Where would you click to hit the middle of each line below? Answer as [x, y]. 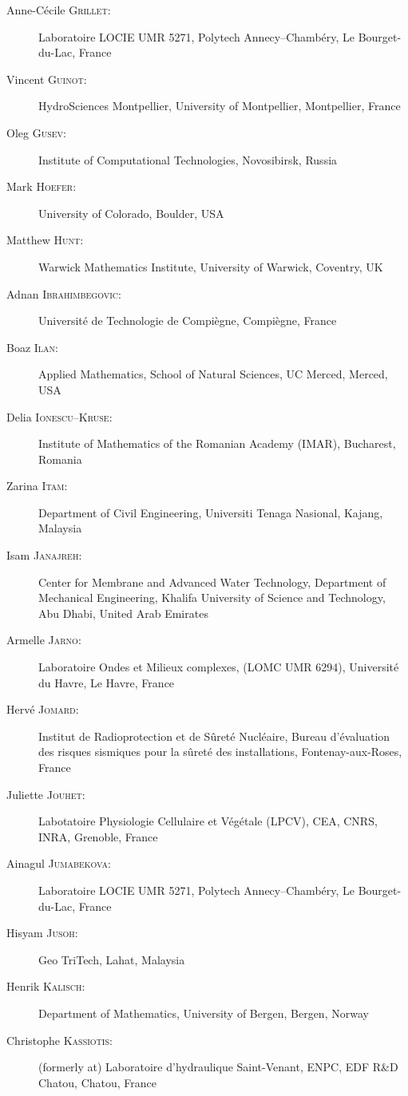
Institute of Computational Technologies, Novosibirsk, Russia [188, 159]
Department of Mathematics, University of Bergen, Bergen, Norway [204, 1013]
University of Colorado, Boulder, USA [131, 213]
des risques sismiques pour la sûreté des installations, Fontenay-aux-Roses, [220, 752]
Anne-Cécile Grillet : [59, 10]
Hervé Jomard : [43, 709]
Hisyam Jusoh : [42, 933]
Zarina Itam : [37, 486]
